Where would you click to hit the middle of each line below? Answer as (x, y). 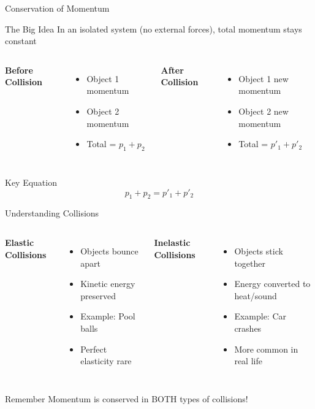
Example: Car (260, 316)
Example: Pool (108, 316)
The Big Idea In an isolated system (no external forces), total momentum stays (154, 29)
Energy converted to (272, 284)
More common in (266, 349)
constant (21, 41)
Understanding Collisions (52, 213)
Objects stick (259, 250)
